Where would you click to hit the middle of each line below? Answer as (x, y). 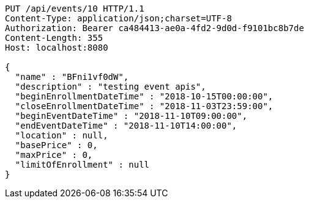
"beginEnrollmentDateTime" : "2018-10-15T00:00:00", (144, 96)
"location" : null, (61, 135)
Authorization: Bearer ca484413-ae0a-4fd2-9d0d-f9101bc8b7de (154, 28)
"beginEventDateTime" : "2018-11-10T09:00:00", (131, 116)
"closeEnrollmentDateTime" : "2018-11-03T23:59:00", (144, 106)
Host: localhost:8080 (57, 48)
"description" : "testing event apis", (110, 87)
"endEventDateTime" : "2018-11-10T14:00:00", (126, 126)
